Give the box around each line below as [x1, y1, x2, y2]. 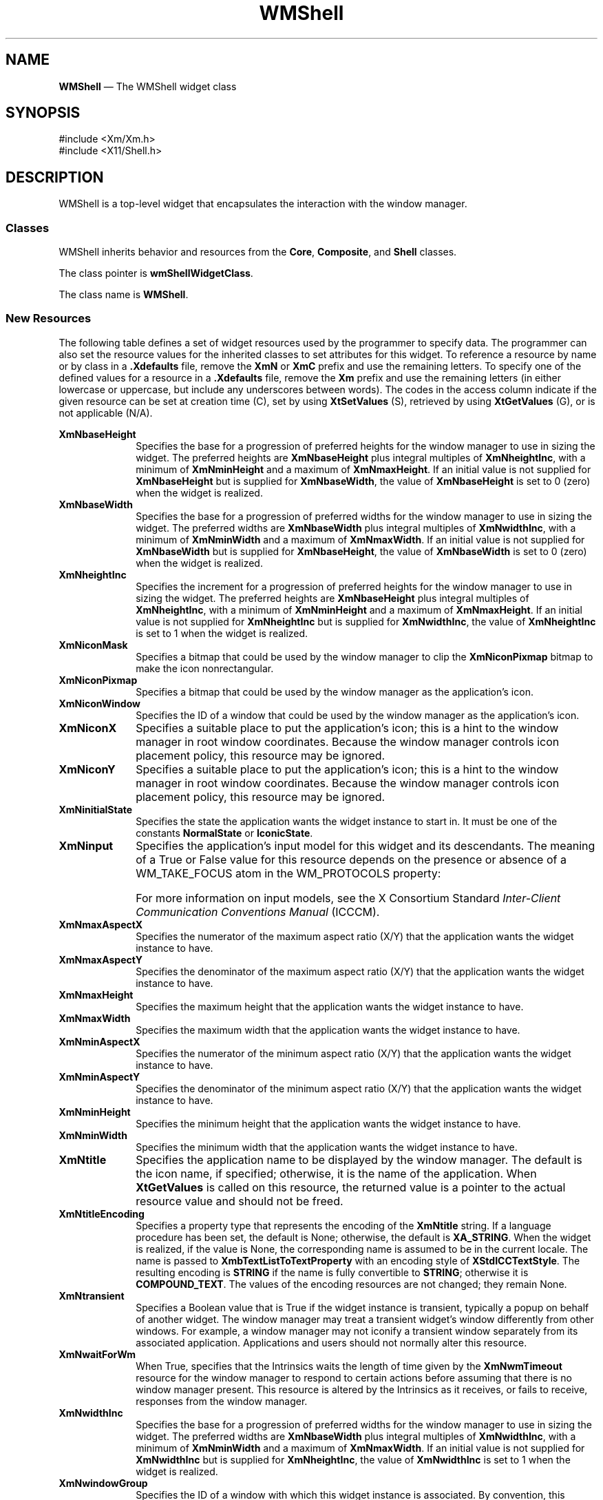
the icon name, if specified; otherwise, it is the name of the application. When [136, 1166, 537, 1180]
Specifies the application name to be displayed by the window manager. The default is [136, 1152, 582, 1167]
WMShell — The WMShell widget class [59, 80, 237, 92]
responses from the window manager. [136, 1395, 308, 1407]
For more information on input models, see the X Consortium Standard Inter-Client [136, 890, 561, 905]
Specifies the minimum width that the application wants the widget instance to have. [136, 1140, 518, 1153]
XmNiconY [59, 762, 116, 776]
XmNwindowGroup [59, 1477, 148, 1489]
